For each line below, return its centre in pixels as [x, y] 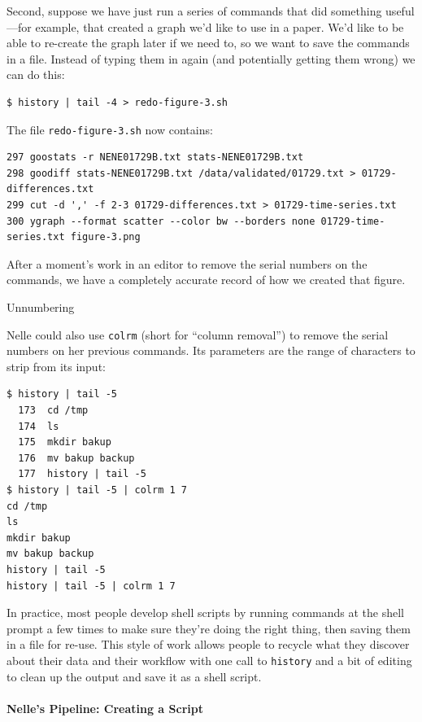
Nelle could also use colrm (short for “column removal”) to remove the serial [198, 334]
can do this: [36, 74]
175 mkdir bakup [65, 442]
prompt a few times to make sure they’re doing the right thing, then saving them [209, 628]
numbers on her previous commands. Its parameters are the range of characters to [211, 350]
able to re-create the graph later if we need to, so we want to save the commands [208, 43]
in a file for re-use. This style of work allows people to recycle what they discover [208, 644]
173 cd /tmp [53, 410]
